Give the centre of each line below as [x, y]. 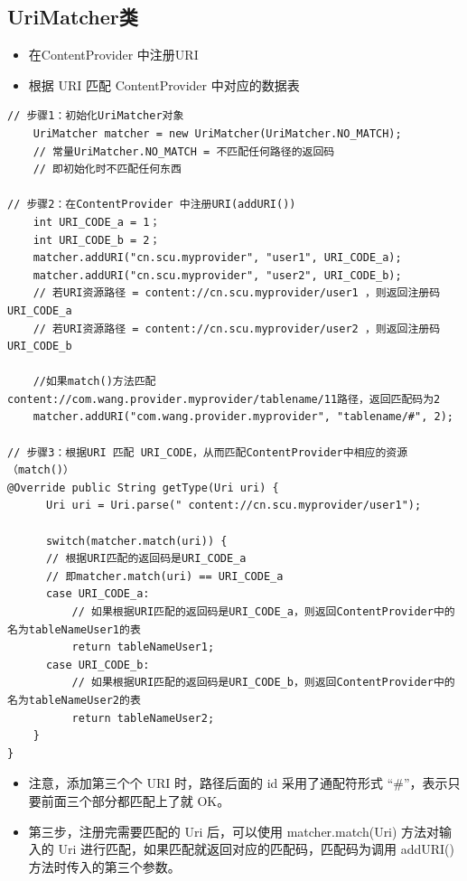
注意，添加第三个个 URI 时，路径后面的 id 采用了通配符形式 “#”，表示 [238, 783]
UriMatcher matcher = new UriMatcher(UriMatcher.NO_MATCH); [217, 133]
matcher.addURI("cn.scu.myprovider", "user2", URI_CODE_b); [217, 275]
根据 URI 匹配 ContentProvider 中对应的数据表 [164, 84]
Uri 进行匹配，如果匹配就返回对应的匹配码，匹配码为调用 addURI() [256, 849]
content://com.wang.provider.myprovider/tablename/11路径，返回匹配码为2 [224, 399]
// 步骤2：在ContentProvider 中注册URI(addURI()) [152, 205]
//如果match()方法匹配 [94, 382]
